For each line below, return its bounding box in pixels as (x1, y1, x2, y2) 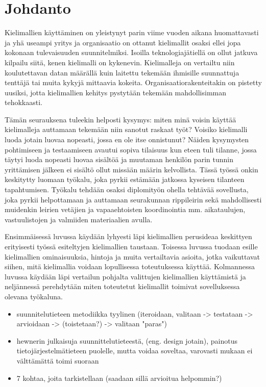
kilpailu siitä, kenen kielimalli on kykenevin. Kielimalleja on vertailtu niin (5, 57, 235, 67)
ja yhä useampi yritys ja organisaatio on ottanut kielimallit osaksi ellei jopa (5, 37, 241, 47)
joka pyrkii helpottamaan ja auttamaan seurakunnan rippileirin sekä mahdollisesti (5, 194, 262, 204)
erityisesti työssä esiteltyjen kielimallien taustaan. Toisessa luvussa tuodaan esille (5, 241, 258, 251)
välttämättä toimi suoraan (16, 355, 99, 366)
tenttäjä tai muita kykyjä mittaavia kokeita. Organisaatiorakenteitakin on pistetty (5, 77, 262, 88)
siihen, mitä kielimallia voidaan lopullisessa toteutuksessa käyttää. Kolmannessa (5, 261, 255, 272)
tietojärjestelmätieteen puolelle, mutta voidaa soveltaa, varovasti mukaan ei (16, 345, 253, 356)
